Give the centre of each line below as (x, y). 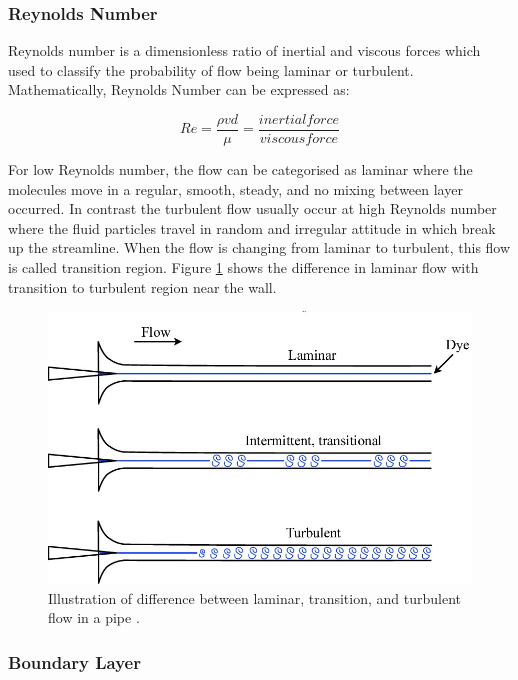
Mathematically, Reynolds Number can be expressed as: (179, 89)
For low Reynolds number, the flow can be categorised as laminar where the (240, 169)
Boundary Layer (74, 661)
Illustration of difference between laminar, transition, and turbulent (255, 597)
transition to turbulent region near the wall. (142, 286)
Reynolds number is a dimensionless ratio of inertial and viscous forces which (244, 50)
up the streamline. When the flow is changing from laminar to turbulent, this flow (259, 247)
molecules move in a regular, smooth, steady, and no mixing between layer (235, 188)
